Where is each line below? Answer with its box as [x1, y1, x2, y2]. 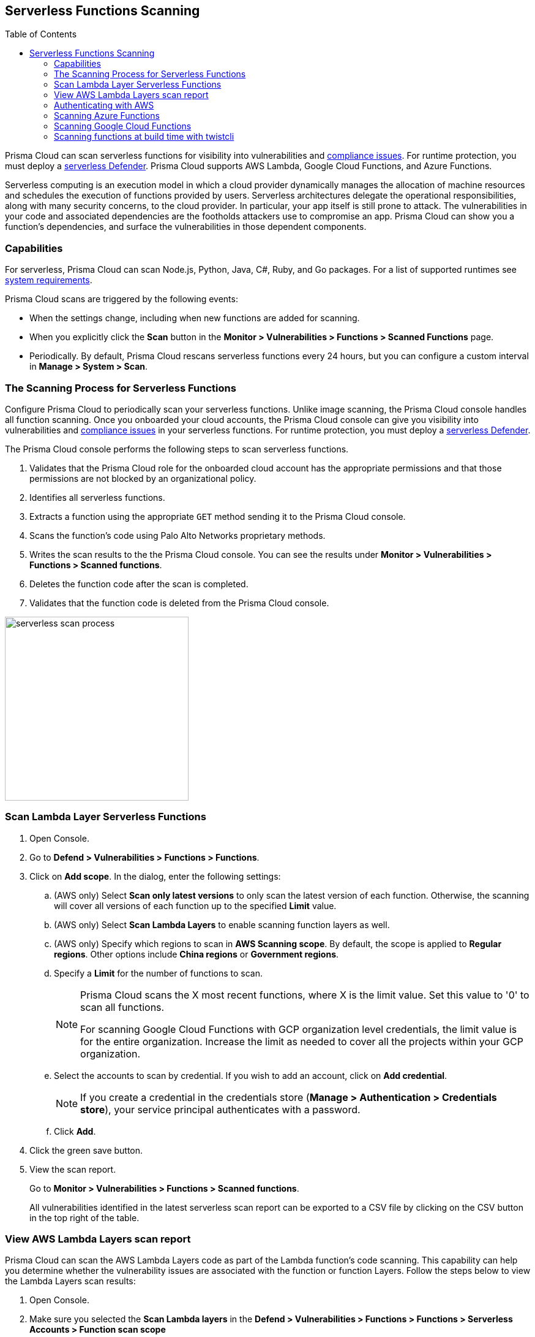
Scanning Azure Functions [54, 110, 160, 121]
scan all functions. [80, 1000, 165, 1013]
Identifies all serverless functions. [29, 492, 165, 503]
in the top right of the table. [29, 1212, 140, 1223]
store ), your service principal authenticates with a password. [80, 1103, 361, 1116]
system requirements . [5, 275, 92, 286]
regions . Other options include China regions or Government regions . [54, 948, 339, 959]
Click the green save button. [29, 1145, 143, 1156]
